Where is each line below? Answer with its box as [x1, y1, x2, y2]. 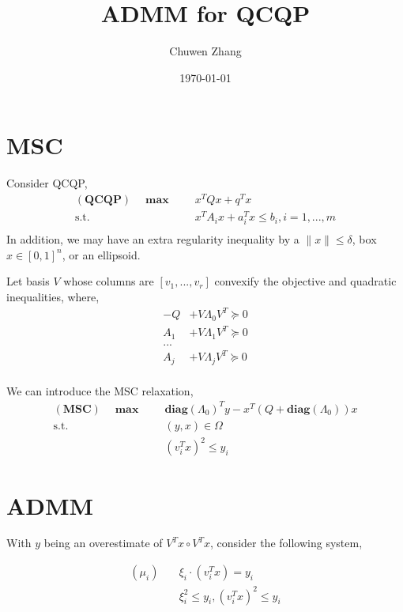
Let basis [6, 273, 50, 289]
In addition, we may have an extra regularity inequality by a [6, 231, 299, 247]
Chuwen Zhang [169, 43, 242, 59]
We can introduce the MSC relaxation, [6, 382, 194, 399]
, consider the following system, [210, 535, 363, 551]
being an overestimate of [43, 535, 163, 551]
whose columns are [63, 273, 154, 289]
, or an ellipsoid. [62, 246, 141, 263]
